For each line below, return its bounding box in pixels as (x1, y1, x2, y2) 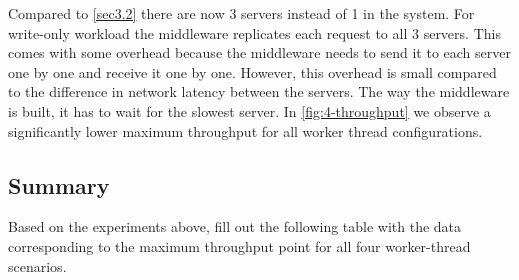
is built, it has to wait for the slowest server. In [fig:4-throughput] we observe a (8, 100, 491, 121)
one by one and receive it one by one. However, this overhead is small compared (8, 61, 497, 82)
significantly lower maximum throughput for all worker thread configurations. (8, 120, 483, 141)
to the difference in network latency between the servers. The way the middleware (8, 81, 510, 102)
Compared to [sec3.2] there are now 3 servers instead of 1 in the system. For (8, 3, 475, 23)
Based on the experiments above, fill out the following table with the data (8, 216, 462, 237)
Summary (8, 169, 110, 200)
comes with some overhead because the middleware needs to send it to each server (8, 42, 511, 63)
